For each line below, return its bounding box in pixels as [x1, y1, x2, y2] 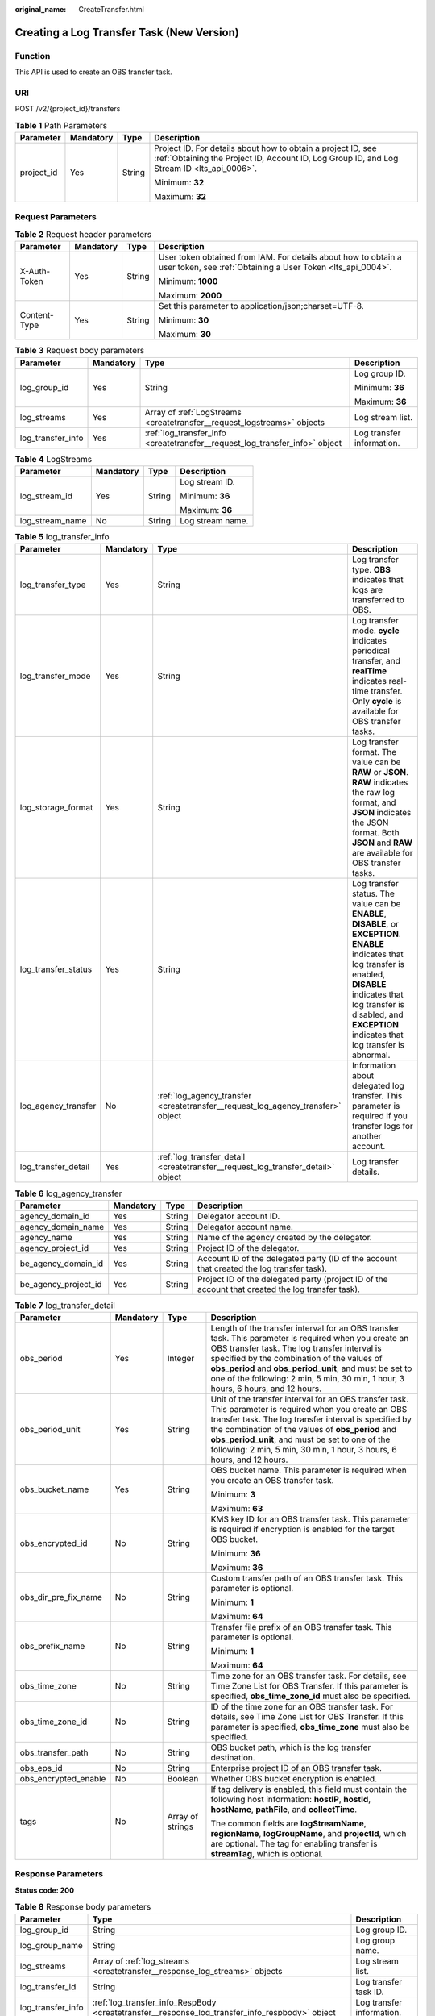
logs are [351, 585, 383, 596]
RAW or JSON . [351, 767, 408, 778]
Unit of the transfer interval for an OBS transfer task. [210, 1393, 409, 1405]
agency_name [19, 1231, 72, 1243]
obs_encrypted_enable [19, 1773, 106, 1785]
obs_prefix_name [19, 1641, 85, 1652]
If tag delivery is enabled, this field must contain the [210, 1784, 407, 1795]
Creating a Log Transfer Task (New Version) [14, 25, 239, 40]
